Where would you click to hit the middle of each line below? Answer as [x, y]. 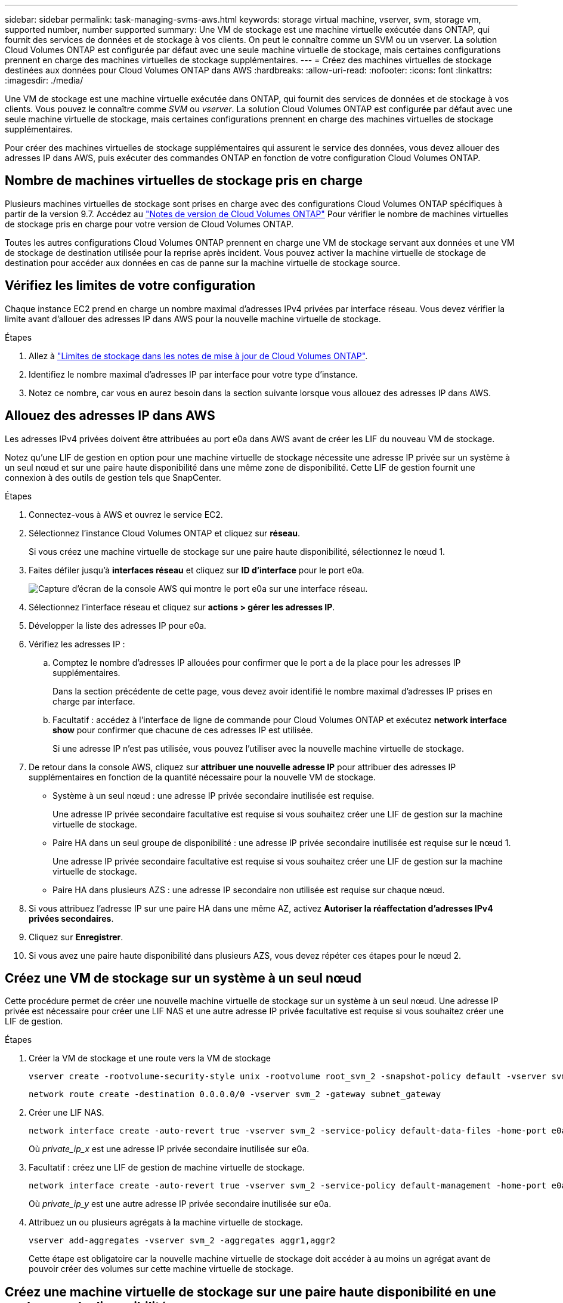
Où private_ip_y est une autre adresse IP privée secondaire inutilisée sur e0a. [180, 1204]
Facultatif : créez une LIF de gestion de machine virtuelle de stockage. [167, 1168]
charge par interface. [94, 701]
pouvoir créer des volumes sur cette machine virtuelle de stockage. [161, 1269]
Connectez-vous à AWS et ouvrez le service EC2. [126, 514]
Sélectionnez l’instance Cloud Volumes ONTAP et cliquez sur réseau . [165, 533]
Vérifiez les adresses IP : [77, 644]
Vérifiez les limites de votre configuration [130, 286]
